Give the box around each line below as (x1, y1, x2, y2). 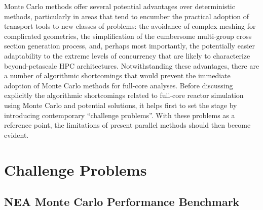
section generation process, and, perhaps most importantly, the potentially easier (4, 40, 255, 51)
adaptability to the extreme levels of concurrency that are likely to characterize (4, 50, 250, 61)
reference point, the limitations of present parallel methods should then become (4, 120, 251, 130)
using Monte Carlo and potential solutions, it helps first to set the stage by (4, 99, 237, 110)
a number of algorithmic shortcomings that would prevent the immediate (4, 70, 231, 81)
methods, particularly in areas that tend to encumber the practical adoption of (4, 11, 249, 21)
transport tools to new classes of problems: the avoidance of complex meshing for (4, 21, 256, 31)
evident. (4, 129, 29, 140)
